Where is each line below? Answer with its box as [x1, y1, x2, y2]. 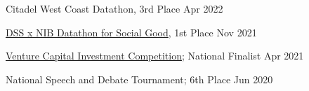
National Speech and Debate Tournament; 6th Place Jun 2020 [6, 71, 273, 86]
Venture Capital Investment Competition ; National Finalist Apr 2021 [6, 48, 304, 63]
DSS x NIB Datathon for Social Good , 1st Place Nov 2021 [6, 24, 257, 39]
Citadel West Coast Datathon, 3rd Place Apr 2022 [6, 1, 223, 15]
